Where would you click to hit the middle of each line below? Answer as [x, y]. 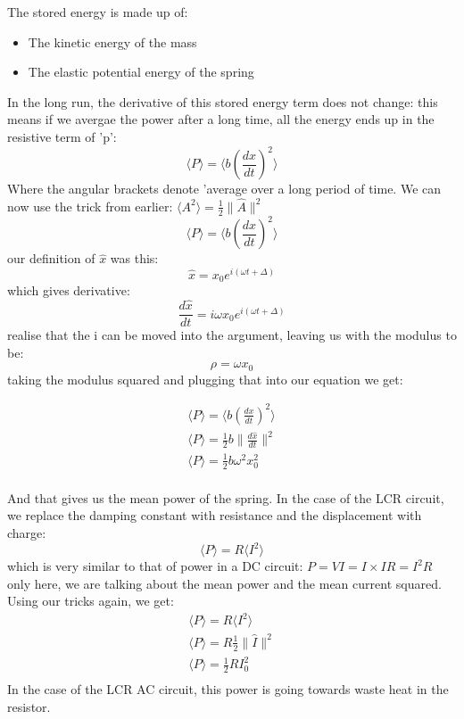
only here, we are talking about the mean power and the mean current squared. [224, 583]
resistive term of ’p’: [62, 136]
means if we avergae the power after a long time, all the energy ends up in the [221, 119]
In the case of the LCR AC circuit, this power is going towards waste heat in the [228, 689]
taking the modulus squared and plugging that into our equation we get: [205, 379]
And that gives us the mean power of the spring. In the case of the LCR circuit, [226, 497]
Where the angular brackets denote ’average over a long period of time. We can [224, 189]
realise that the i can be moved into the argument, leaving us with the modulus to [232, 335]
